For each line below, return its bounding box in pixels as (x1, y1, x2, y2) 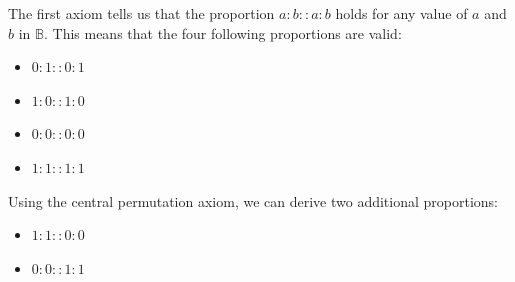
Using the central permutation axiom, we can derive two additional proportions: (8, 190, 498, 211)
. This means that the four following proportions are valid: (43, 22, 402, 43)
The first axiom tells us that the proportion (8, 3, 275, 23)
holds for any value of (335, 3, 468, 23)
